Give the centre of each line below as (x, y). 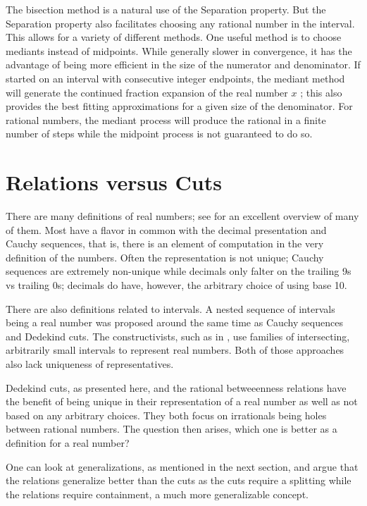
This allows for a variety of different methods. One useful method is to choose (174, 37)
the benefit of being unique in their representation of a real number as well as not (182, 401)
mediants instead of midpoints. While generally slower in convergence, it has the (179, 50)
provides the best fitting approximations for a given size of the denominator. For (179, 106)
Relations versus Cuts (114, 182)
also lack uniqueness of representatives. (90, 364)
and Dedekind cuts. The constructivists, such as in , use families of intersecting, (178, 336)
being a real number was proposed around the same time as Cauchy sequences (174, 322)
